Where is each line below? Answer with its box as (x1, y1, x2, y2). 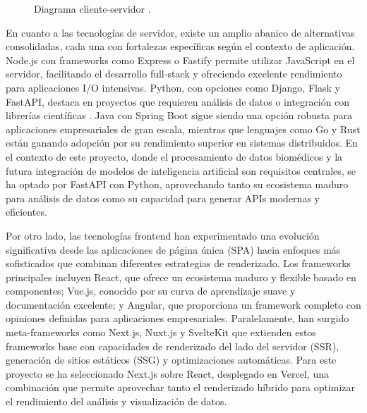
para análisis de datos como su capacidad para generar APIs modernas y (6, 190, 320, 205)
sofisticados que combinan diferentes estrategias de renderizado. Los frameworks (6, 256, 351, 271)
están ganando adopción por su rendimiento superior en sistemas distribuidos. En (6, 135, 358, 150)
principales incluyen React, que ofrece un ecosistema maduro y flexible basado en (6, 269, 356, 284)
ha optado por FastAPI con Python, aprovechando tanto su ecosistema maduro (6, 177, 349, 192)
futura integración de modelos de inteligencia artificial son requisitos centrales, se (6, 163, 356, 178)
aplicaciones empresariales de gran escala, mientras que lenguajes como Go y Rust (6, 121, 361, 136)
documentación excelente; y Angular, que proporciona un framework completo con (6, 297, 361, 312)
